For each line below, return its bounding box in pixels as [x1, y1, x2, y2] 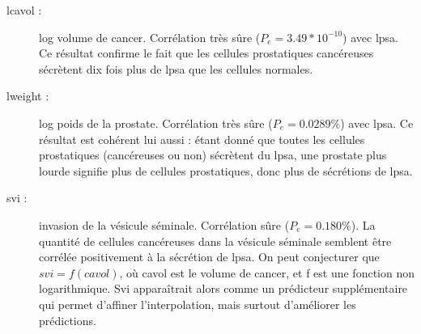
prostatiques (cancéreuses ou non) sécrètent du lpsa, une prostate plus [39, 146, 387, 163]
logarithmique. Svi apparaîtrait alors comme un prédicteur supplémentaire [39, 280, 408, 297]
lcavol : [6, 2, 42, 18]
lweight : [6, 87, 49, 104]
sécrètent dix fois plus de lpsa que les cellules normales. [39, 60, 313, 77]
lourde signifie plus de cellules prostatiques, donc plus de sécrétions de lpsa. [39, 162, 413, 179]
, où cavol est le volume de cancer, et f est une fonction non [119, 264, 415, 281]
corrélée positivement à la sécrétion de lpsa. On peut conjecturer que [39, 248, 380, 265]
